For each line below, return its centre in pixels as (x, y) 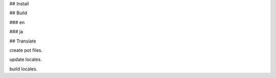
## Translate (23, 41)
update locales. (26, 60)
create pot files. (26, 50)
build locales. (24, 69)
